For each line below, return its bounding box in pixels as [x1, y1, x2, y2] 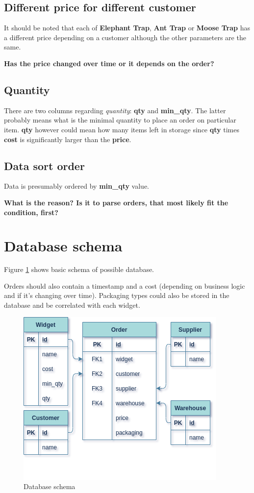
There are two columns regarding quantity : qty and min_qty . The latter [4, 105, 226, 115]
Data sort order [4, 158, 85, 173]
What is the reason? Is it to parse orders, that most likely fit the [4, 197, 229, 207]
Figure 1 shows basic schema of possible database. [4, 264, 154, 274]
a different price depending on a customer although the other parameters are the [4, 32, 246, 42]
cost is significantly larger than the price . [4, 134, 131, 144]
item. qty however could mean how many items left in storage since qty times [4, 124, 239, 134]
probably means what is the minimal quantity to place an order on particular [4, 115, 236, 125]
